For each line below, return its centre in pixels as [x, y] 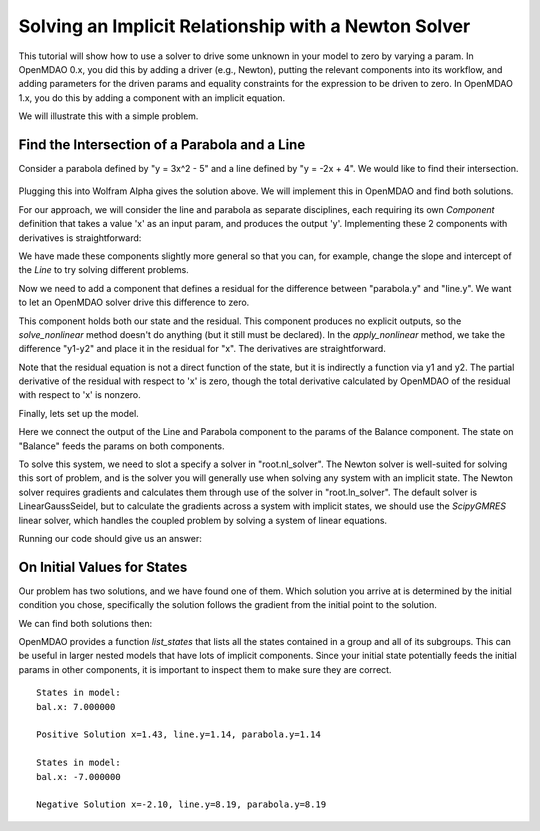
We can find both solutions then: [85, 623]
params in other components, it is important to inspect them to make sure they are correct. [205, 669]
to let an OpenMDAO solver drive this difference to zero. [134, 302]
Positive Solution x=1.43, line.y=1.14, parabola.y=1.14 [179, 734]
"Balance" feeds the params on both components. [121, 446]
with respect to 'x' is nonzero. [80, 395]
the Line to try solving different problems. [103, 270]
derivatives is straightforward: [80, 237]
